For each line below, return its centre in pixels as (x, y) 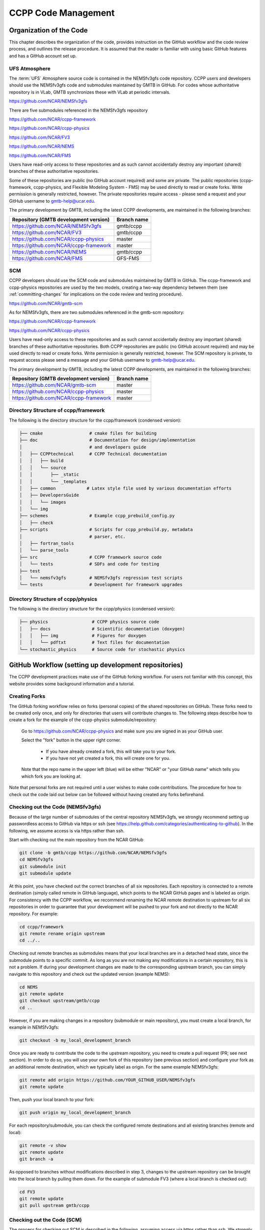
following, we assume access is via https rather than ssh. (67, 830)
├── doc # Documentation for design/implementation (107, 440)
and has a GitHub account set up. (43, 56)
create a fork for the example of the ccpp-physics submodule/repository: (83, 720)
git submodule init (43, 866)
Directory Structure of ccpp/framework (57, 410)
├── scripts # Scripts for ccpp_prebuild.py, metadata (106, 530)
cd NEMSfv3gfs (36, 860)
